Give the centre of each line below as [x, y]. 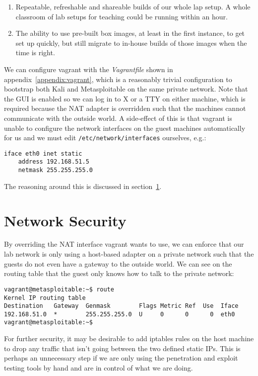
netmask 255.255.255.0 [55, 170]
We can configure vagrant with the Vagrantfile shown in [89, 69]
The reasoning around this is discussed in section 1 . [83, 186]
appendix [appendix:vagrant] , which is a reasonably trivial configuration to [118, 79]
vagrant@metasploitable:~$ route [59, 289]
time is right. [35, 52]
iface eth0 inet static [43, 153]
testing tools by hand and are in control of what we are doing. [98, 367]
